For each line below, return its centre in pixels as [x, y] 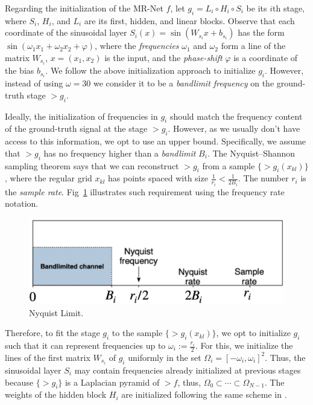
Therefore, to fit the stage [52, 333]
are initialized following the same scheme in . [204, 394]
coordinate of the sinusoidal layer [66, 32]
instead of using [34, 83]
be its [257, 8]
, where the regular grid [49, 178]
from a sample [229, 165]
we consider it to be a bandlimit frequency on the [184, 83]
